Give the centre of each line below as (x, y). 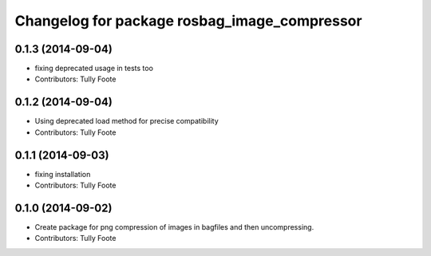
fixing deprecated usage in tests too (94, 69)
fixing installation (63, 174)
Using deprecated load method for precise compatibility (127, 121)
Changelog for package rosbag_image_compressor (188, 21)
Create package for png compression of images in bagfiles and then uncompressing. (174, 226)
